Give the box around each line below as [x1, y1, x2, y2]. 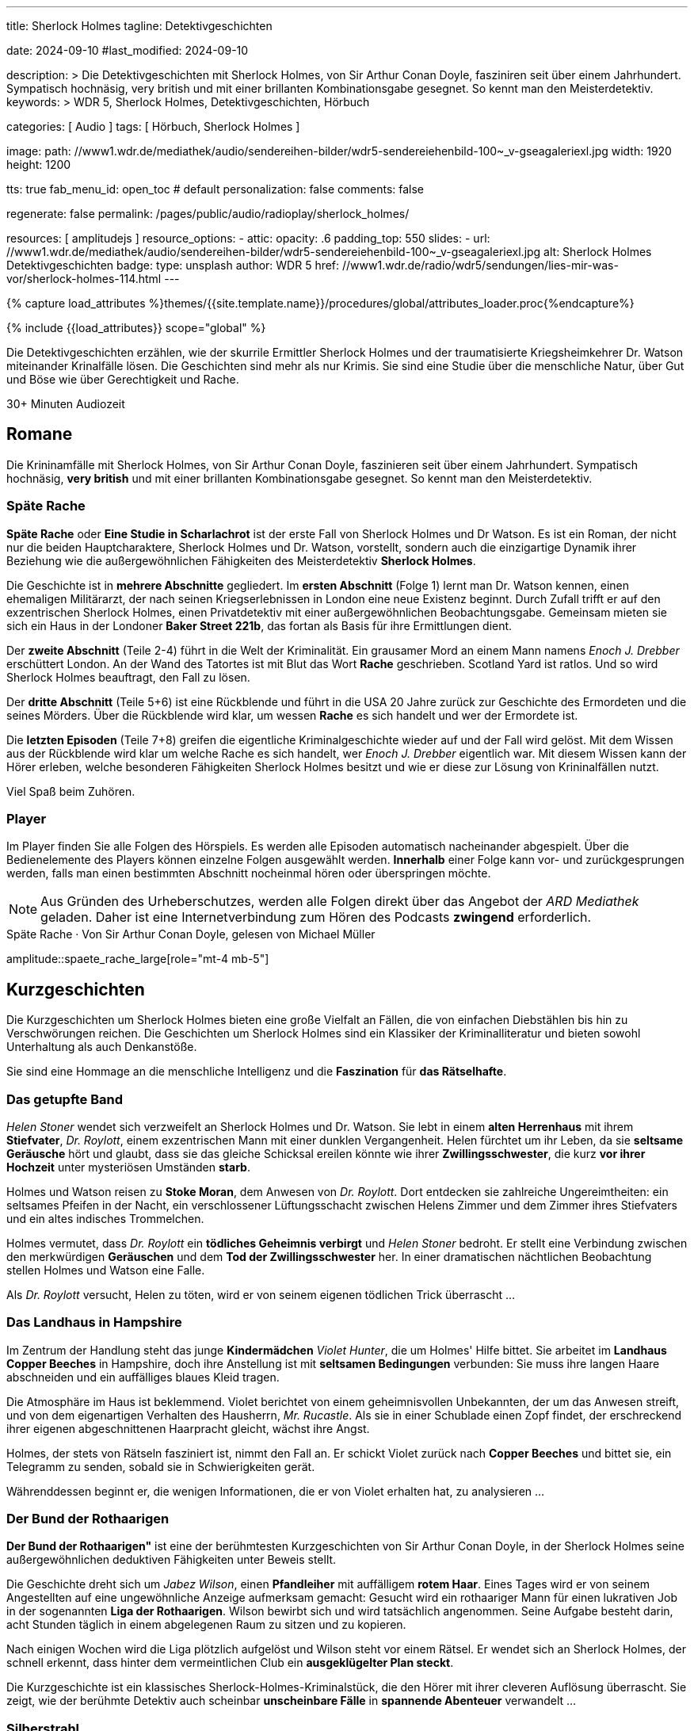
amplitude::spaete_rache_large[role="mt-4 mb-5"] [6, 952, 269, 966]
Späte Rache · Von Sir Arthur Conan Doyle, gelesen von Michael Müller [6, 927, 376, 942]
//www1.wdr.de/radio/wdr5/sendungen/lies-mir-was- [342, 258, 619, 272]
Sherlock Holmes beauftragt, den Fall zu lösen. [6, 670, 250, 684]
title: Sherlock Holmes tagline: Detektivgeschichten [6, 19, 273, 32]
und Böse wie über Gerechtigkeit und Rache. [6, 373, 239, 386]
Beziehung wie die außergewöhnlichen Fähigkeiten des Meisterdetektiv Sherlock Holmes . [6, 553, 476, 567]
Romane [6, 424, 73, 445]
